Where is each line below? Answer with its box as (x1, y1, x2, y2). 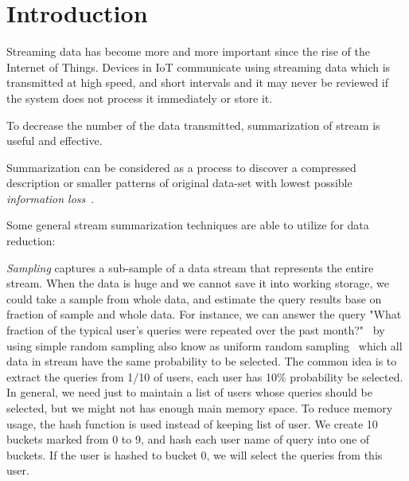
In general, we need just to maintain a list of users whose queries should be (6, 384, 372, 401)
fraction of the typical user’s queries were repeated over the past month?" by (6, 322, 385, 338)
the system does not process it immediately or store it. (6, 89, 273, 106)
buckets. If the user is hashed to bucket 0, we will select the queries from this (6, 446, 383, 463)
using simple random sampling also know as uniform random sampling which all (6, 337, 403, 354)
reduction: (6, 233, 56, 249)
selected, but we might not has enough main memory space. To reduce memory (6, 400, 393, 416)
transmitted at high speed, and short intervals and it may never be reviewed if (6, 74, 389, 91)
